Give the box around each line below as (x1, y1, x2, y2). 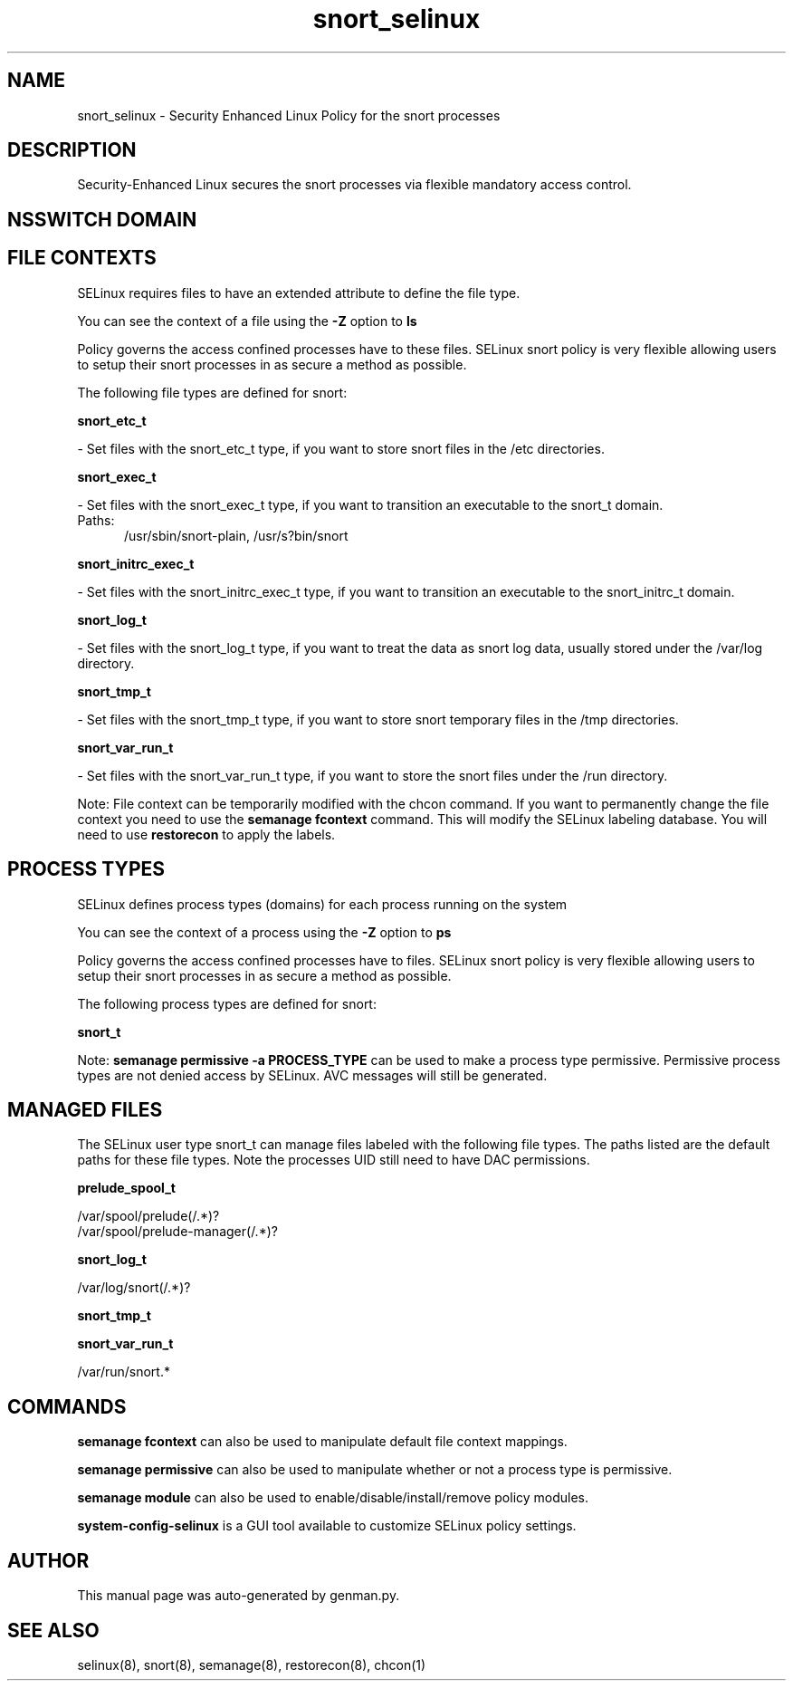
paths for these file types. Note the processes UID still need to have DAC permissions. (77, 1152, 590, 1168)
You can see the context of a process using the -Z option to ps (77, 924, 452, 940)
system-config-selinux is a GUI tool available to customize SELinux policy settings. (77, 1518, 577, 1534)
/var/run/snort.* (77, 1364, 170, 1380)
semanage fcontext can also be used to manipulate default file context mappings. (77, 1434, 568, 1450)
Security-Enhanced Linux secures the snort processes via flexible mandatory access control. (77, 177, 632, 193)
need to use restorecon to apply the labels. (77, 826, 336, 842)
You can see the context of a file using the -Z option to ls (77, 312, 417, 329)
